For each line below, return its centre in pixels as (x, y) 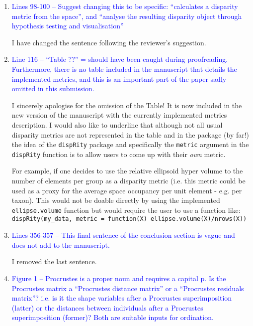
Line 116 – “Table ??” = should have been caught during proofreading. (120, 59)
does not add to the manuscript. (61, 244)
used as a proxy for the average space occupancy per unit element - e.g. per (127, 190)
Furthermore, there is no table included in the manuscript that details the (124, 69)
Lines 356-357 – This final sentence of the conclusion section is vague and (123, 235)
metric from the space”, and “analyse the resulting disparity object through (127, 16)
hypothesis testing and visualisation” (68, 26)
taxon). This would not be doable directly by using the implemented (116, 200)
